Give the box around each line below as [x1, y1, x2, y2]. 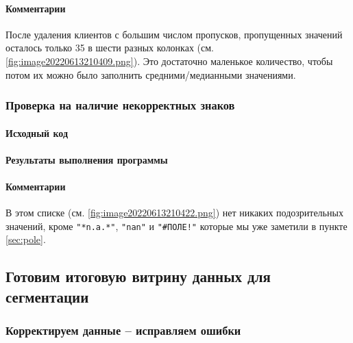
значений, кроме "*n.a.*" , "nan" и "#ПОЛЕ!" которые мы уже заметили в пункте [5, 218, 348, 233]
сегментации [5, 285, 89, 307]
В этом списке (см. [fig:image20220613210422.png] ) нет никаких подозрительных [5, 205, 343, 220]
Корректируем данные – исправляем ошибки [5, 322, 241, 339]
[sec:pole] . [5, 232, 46, 246]
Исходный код [5, 125, 69, 140]
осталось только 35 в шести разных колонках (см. [5, 40, 214, 55]
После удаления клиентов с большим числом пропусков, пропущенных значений [5, 27, 343, 41]
